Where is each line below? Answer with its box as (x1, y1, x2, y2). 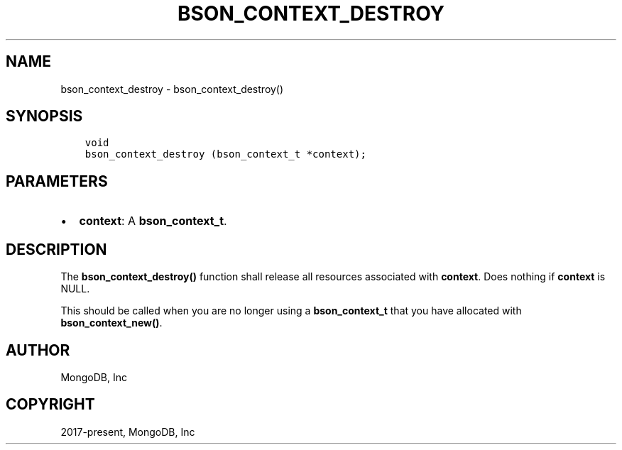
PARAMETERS (6, 172, 108, 190)
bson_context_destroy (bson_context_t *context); (84, 148, 366, 160)
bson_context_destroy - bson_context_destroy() (60, 82, 284, 95)
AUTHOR (6, 341, 70, 359)
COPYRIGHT (6, 395, 95, 414)
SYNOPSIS (6, 107, 83, 126)
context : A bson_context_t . (79, 214, 227, 229)
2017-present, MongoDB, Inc (60, 425, 195, 438)
